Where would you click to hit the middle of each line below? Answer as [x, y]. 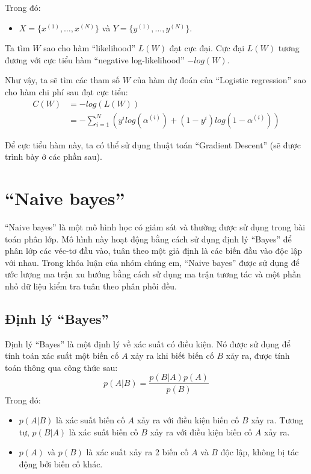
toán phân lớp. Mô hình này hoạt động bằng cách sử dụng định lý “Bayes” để [148, 239]
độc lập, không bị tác [260, 452]
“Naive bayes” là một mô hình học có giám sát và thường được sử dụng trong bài [155, 226]
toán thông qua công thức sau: [61, 367]
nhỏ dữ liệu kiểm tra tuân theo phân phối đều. [91, 286]
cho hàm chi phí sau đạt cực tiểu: [66, 91]
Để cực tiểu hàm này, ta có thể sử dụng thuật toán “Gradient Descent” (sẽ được [153, 144]
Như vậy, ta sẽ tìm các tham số [63, 80]
